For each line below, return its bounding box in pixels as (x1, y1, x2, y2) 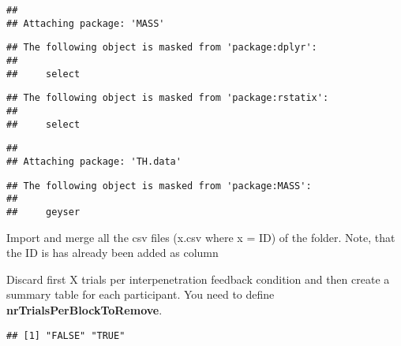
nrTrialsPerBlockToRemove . (6, 301, 163, 318)
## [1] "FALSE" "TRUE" (6, 329, 126, 341)
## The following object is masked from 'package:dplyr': (6, 42, 317, 54)
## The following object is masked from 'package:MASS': (6, 180, 312, 192)
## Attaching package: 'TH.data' (6, 155, 182, 167)
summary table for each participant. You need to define (6, 286, 275, 303)
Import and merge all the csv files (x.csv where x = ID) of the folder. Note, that (6, 229, 395, 245)
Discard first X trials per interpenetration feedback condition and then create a (6, 270, 390, 287)
